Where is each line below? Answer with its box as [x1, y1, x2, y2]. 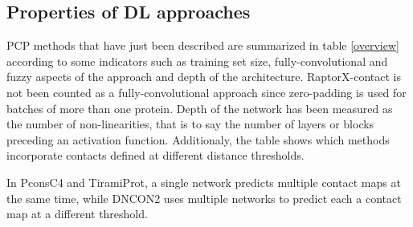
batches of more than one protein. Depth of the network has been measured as [6, 99, 393, 116]
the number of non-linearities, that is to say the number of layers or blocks [6, 116, 374, 132]
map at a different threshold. [6, 205, 148, 222]
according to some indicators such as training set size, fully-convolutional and [6, 52, 388, 69]
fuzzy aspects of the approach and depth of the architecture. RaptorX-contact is [6, 68, 401, 85]
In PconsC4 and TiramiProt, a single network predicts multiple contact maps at [6, 173, 401, 190]
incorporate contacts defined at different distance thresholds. [6, 147, 305, 164]
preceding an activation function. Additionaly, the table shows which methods [6, 131, 390, 148]
